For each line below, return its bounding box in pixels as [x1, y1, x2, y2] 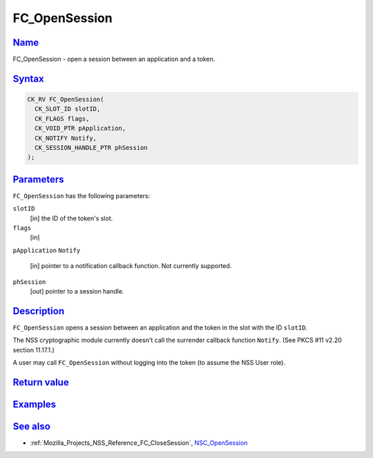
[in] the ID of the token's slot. [30, 214, 113, 222]
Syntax [12, 73, 44, 84]
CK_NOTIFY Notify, [35, 134, 97, 142]
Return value [12, 376, 69, 388]
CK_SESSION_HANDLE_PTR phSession [35, 144, 148, 152]
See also [12, 420, 51, 432]
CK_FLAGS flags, [35, 115, 90, 122]
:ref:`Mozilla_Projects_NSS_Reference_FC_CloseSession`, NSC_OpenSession [30, 439, 248, 447]
